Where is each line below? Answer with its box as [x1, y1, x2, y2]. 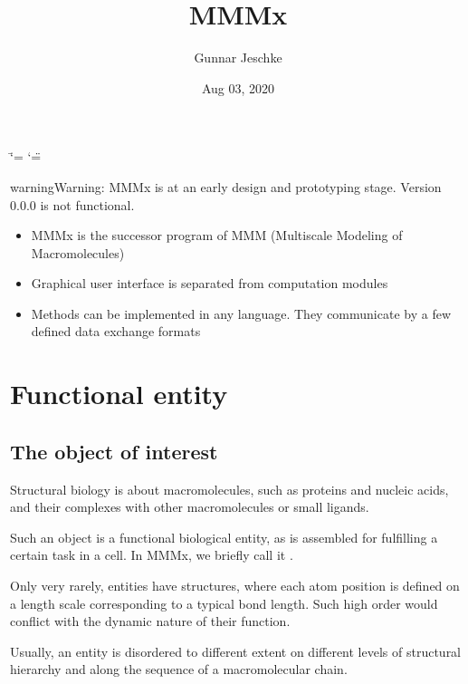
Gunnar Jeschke [194, 48, 282, 67]
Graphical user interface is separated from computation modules [31, 274, 388, 293]
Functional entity [10, 375, 228, 412]
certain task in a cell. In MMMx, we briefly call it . [10, 545, 293, 564]
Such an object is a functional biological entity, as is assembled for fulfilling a [10, 527, 438, 546]
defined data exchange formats [31, 322, 201, 341]
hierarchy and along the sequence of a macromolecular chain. [10, 660, 348, 679]
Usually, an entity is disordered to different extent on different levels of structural [10, 641, 462, 660]
